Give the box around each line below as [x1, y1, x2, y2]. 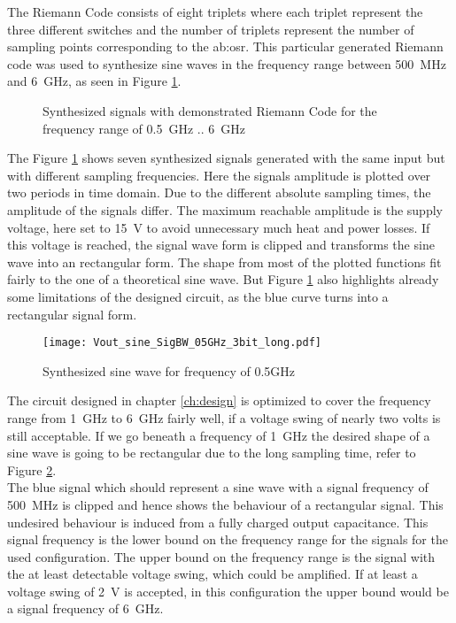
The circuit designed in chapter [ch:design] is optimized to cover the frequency [7, 391, 431, 410]
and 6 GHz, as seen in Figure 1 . [7, 72, 182, 90]
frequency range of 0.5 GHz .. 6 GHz [43, 119, 245, 137]
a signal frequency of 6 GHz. [7, 599, 164, 618]
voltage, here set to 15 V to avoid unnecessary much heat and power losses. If [7, 218, 430, 236]
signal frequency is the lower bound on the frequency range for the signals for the [7, 530, 448, 549]
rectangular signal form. [7, 304, 137, 323]
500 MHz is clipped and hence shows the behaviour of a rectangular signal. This [7, 495, 444, 513]
